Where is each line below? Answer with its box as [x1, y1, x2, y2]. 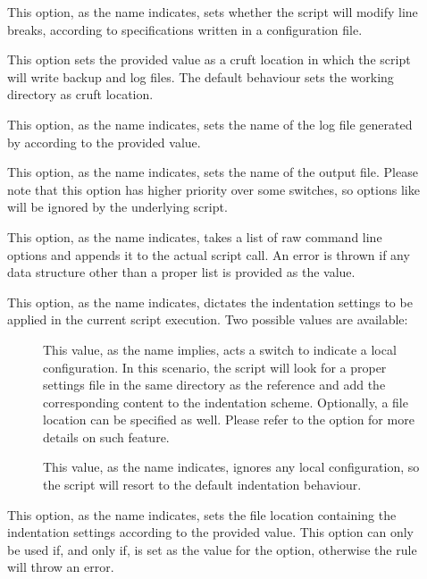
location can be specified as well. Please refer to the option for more [43, 410, 414, 429]
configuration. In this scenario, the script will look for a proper [43, 357, 387, 376]
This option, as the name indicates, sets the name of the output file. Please [7, 163, 418, 181]
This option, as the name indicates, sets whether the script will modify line [7, 3, 418, 21]
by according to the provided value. [7, 132, 201, 151]
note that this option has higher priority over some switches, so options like [7, 180, 420, 198]
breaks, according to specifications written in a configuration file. [7, 20, 363, 38]
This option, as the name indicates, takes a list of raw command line [7, 227, 382, 246]
